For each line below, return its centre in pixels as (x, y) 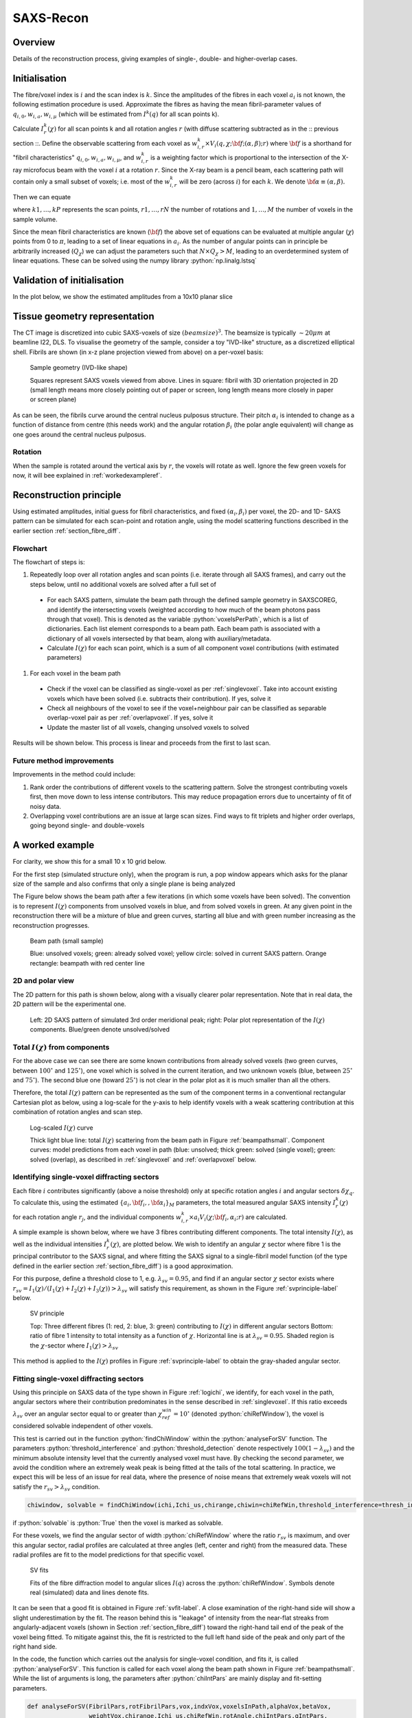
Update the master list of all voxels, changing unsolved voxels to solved (148, 727)
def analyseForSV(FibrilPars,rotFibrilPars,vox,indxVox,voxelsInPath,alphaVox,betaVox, (179, 1706)
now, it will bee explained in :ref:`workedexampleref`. (88, 476)
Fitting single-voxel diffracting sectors (78, 1379)
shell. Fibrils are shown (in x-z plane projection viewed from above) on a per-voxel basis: (138, 352)
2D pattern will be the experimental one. (69, 1004)
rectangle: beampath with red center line (88, 963)
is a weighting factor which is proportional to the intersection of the (245, 157)
